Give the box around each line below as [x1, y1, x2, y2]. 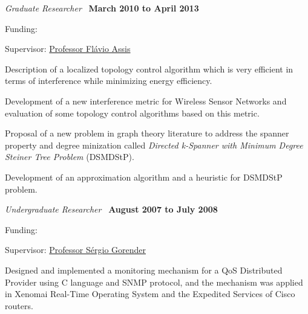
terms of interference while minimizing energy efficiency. [5, 74, 212, 87]
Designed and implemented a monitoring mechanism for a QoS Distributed [5, 263, 283, 276]
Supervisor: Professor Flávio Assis [5, 42, 131, 55]
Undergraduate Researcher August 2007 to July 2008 [5, 203, 218, 216]
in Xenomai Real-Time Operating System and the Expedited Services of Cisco [5, 287, 295, 300]
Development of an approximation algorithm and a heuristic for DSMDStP [5, 170, 283, 183]
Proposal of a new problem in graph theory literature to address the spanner [5, 127, 289, 139]
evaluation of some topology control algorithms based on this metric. [5, 106, 260, 119]
